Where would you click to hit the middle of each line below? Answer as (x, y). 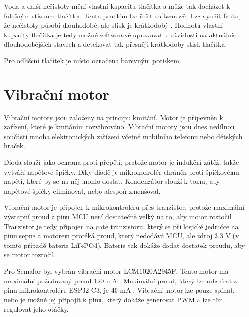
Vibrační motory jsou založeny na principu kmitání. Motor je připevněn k (114, 117)
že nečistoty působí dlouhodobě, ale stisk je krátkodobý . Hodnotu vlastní (114, 25)
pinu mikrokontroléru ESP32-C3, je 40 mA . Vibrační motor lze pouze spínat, (119, 290)
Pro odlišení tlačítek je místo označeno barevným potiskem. (92, 60)
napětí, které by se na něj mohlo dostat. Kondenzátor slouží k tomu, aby (112, 181)
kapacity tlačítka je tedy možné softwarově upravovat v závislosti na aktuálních (122, 34)
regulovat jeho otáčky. (36, 309)
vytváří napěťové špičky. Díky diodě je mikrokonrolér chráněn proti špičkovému (122, 171)
